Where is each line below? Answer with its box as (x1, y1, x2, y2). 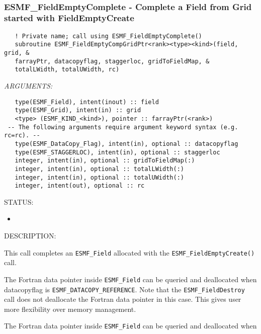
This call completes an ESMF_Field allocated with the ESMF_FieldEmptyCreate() (4, 247, 255, 258)
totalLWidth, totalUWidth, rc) (15, 66, 120, 73)
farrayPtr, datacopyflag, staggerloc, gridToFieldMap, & (15, 57, 210, 65)
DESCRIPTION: (4, 230, 56, 241)
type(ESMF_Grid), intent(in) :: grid (15, 107, 141, 114)
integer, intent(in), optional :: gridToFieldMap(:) (15, 157, 195, 164)
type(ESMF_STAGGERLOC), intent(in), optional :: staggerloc (15, 148, 220, 156)
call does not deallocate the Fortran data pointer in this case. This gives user (4, 294, 241, 304)
